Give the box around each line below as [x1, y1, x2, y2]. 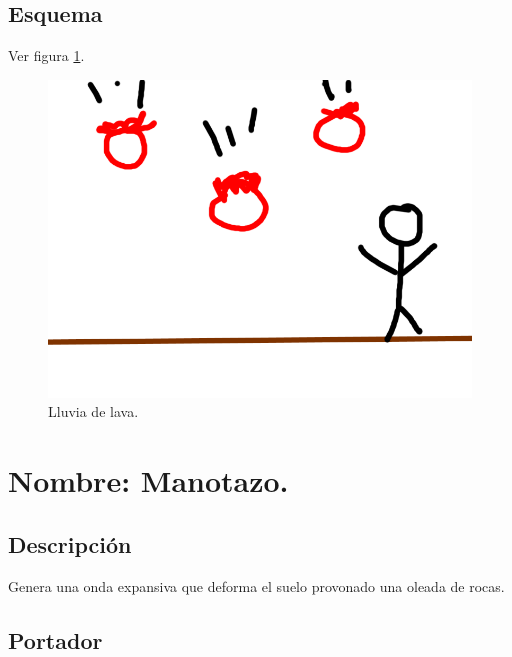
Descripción [8, 528, 132, 559]
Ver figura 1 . [8, 45, 85, 66]
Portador [8, 624, 103, 655]
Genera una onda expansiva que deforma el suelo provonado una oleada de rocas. [8, 575, 505, 596]
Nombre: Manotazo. [8, 460, 289, 501]
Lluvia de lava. [48, 401, 139, 422]
